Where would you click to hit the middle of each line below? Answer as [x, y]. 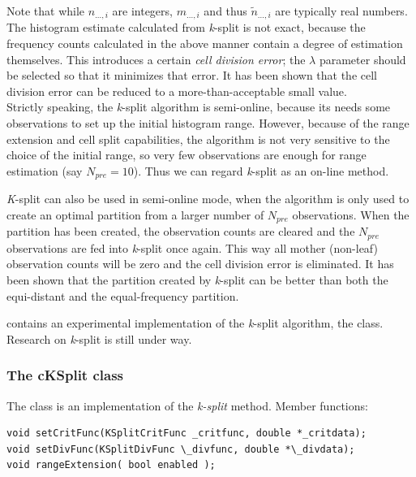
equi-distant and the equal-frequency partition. [123, 295]
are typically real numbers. [341, 11]
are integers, [142, 11]
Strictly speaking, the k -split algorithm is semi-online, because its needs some [199, 107]
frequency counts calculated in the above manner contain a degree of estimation [205, 43]
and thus [225, 11]
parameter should [362, 59]
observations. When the [351, 214]
